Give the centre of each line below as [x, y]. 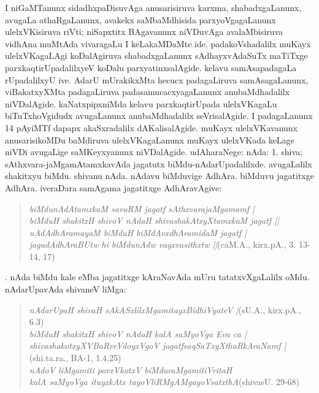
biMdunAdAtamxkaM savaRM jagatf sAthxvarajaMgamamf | [142, 208]
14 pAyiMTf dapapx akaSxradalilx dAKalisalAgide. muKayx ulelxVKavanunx [151, 127]
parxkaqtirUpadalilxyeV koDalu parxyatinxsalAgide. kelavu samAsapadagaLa [151, 67]
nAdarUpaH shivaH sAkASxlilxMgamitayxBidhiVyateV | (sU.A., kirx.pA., [165, 309]
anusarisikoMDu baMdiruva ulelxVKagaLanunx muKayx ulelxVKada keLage [150, 139]
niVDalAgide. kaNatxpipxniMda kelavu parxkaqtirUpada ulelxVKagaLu [141, 103]
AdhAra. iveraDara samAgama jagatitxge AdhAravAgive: [113, 187]
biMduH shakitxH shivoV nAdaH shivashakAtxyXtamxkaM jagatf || [154, 220]
